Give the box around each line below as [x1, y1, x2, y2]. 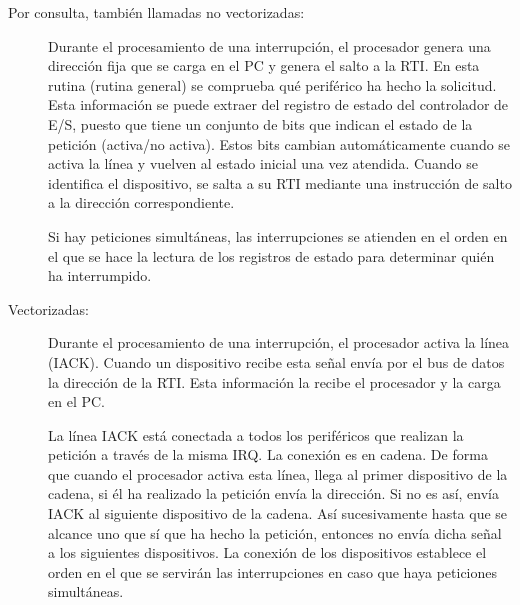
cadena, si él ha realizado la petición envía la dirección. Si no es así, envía [48, 483, 500, 504]
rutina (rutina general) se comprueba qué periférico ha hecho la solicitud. [48, 74, 497, 95]
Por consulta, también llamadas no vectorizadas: [8, 2, 305, 22]
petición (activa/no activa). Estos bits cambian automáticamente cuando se [48, 133, 511, 154]
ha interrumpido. [48, 265, 152, 286]
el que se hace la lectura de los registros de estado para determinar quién [48, 245, 495, 266]
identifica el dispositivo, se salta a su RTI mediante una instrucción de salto [48, 172, 512, 193]
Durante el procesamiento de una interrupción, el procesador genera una [48, 35, 491, 56]
